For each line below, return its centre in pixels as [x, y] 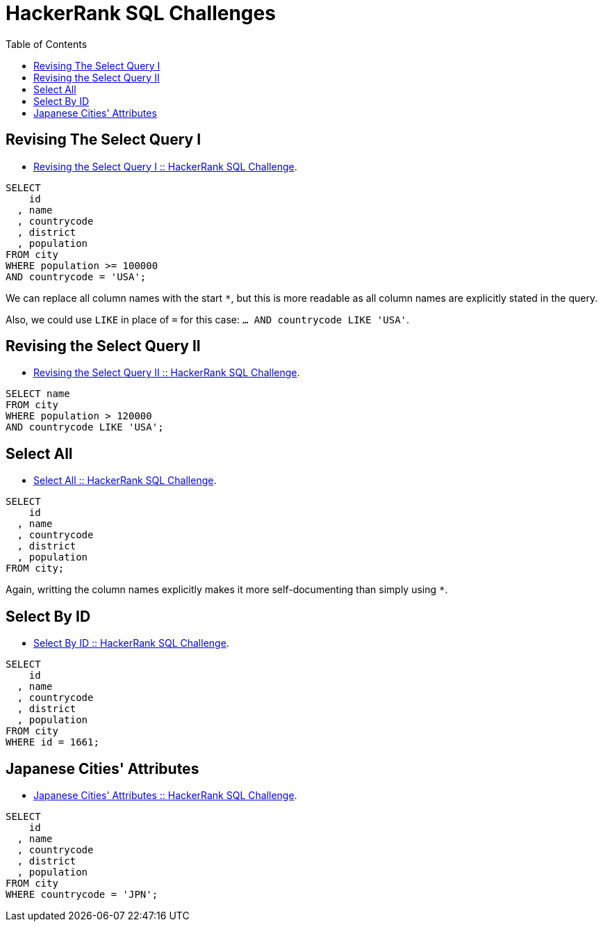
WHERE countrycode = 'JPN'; [82, 894]
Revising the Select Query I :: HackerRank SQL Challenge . [165, 166]
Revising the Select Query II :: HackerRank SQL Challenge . [167, 373]
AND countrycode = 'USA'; [76, 276]
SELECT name [38, 394]
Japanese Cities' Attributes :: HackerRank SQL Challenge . [165, 795]
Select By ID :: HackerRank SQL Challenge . [131, 643]
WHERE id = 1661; [52, 742]
